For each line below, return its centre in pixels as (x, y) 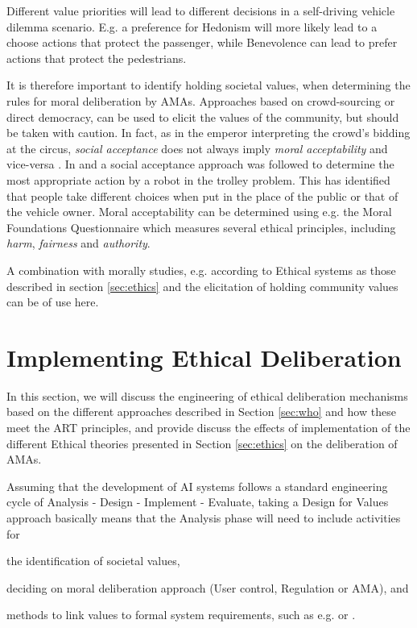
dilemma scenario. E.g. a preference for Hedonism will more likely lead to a (192, 26)
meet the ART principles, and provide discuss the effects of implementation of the (208, 427)
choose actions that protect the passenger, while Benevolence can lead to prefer (202, 42)
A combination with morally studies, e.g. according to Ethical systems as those (201, 270)
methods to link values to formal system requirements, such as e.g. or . (181, 615)
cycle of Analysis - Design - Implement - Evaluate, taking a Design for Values (198, 502)
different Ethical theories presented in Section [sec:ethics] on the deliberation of (202, 443)
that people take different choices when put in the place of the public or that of (202, 195)
